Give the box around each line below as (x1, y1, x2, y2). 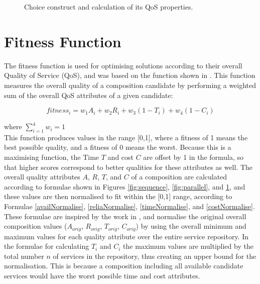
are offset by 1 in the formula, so (143, 152, 244, 162)
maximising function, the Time (4, 152, 99, 162)
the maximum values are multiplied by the (123, 241, 253, 251)
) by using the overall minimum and (136, 221, 246, 231)
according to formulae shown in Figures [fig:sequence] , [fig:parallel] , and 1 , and (4, 181, 245, 192)
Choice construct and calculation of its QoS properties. (24, 2, 193, 12)
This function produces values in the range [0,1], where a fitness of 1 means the (4, 132, 248, 142)
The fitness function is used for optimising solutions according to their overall (4, 60, 242, 70)
